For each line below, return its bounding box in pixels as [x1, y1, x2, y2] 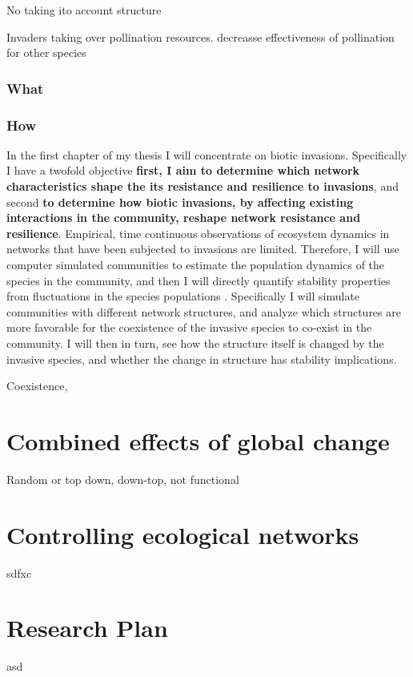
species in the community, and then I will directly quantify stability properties [6, 272, 391, 288]
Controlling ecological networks [6, 518, 359, 550]
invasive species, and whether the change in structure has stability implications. [6, 350, 397, 367]
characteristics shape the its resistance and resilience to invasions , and [6, 178, 399, 195]
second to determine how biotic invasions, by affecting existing [6, 193, 354, 210]
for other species [6, 44, 86, 61]
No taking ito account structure [6, 2, 162, 18]
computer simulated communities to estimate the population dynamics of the [6, 256, 385, 272]
